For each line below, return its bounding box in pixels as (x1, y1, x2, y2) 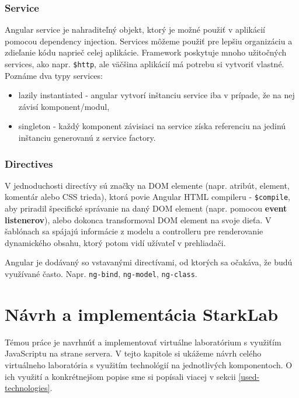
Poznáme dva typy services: (5, 69, 103, 81)
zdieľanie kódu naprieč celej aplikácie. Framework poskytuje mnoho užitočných (5, 46, 287, 58)
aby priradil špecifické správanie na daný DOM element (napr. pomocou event (5, 202, 287, 214)
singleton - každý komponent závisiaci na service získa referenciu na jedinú (18, 120, 286, 132)
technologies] (5, 382, 50, 394)
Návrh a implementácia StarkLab (5, 302, 279, 326)
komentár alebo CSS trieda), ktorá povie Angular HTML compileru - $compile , (5, 191, 290, 203)
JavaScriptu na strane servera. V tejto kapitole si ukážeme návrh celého (5, 347, 262, 359)
